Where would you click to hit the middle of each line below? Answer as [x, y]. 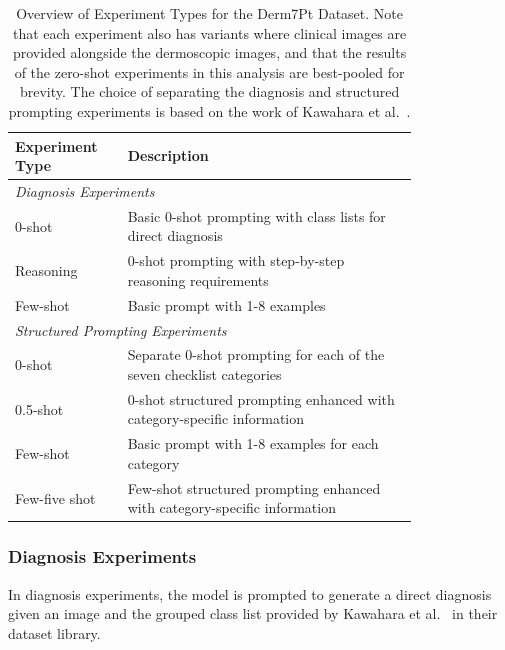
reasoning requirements [198, 279]
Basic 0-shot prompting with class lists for [256, 215]
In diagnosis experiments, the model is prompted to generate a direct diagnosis [250, 593]
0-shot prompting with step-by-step [236, 260]
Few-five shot [55, 497]
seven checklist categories [204, 374]
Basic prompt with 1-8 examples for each [253, 443]
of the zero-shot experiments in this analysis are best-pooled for [209, 71]
